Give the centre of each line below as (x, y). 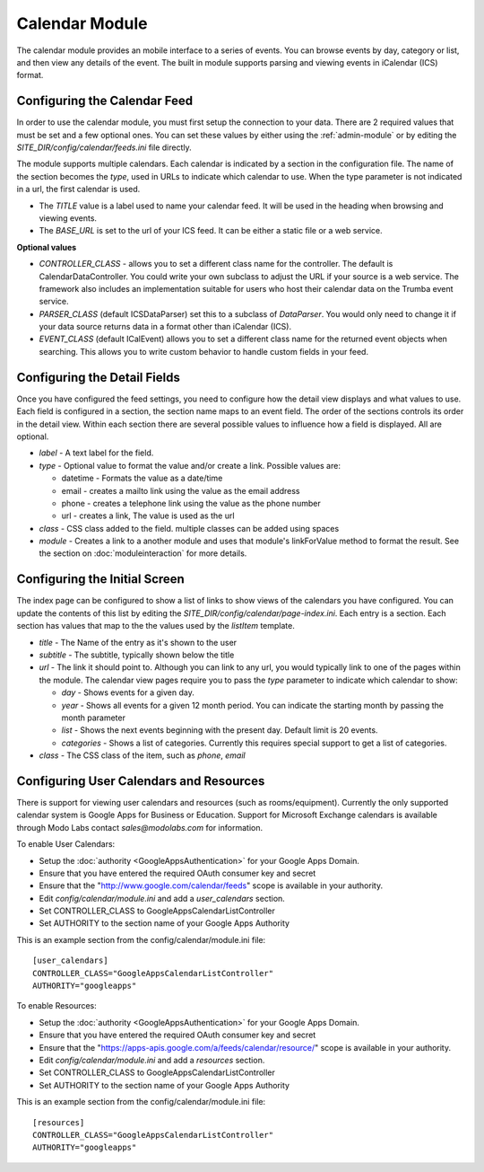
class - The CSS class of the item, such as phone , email (142, 755)
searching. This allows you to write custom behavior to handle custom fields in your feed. (204, 351)
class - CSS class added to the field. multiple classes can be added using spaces (189, 528)
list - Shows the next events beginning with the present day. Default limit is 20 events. (220, 730)
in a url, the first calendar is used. (78, 189)
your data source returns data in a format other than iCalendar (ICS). (165, 327)
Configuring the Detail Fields (99, 377)
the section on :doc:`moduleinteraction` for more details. (143, 553)
